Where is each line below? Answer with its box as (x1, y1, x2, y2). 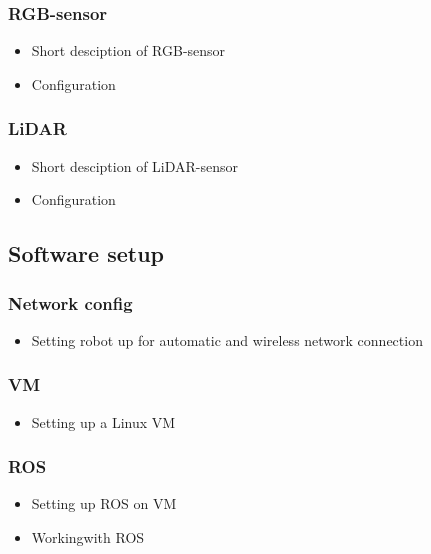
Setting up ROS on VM (31, 493, 177, 514)
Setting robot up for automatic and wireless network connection (31, 329, 423, 350)
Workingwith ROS (31, 527, 145, 548)
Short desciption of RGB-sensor (31, 40, 226, 61)
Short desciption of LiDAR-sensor (31, 155, 239, 176)
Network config (8, 290, 133, 315)
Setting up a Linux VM (31, 411, 176, 432)
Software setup (8, 238, 164, 269)
